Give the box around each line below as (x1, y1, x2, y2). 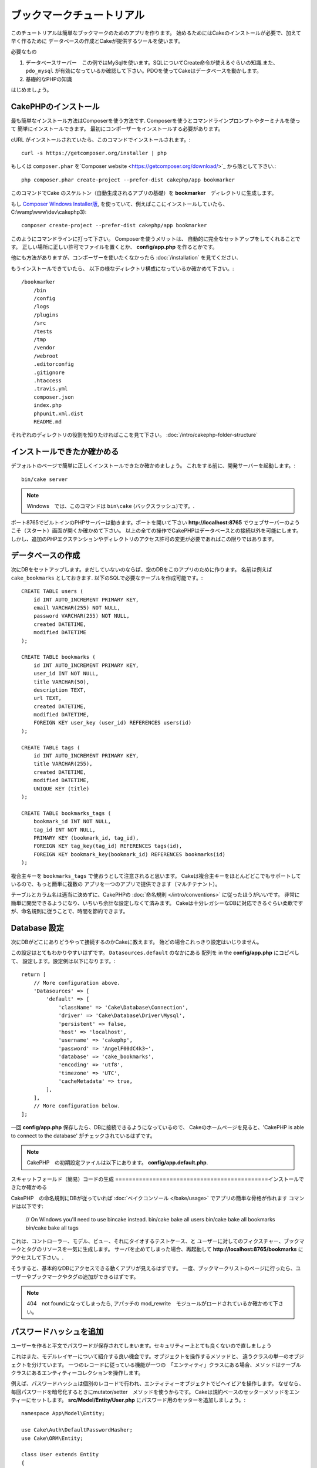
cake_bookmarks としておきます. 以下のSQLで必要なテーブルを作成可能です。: (11, 574, 203, 581)
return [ (21, 971, 46, 978)
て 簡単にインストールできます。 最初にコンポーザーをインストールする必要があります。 (11, 125, 224, 132)
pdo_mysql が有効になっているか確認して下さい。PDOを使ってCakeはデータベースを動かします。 (25, 68, 262, 75)
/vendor (33, 344, 56, 351)
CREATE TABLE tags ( (21, 744, 80, 751)
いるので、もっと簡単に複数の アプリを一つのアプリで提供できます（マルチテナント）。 (11, 880, 221, 887)
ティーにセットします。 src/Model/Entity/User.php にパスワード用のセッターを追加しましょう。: (11, 1396, 246, 1403)
